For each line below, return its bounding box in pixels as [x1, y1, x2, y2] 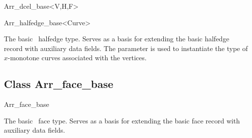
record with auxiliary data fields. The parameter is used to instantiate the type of [4, 43, 248, 53]
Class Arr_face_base [4, 76, 114, 91]
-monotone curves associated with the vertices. [8, 52, 147, 63]
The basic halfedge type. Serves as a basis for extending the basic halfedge [4, 34, 230, 44]
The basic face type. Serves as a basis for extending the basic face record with [4, 115, 240, 125]
